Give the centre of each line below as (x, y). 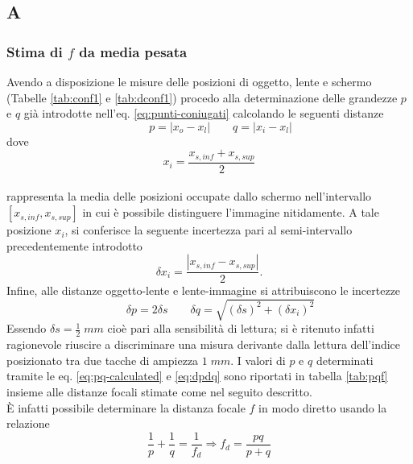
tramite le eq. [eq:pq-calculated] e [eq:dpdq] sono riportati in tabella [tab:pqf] (197, 376)
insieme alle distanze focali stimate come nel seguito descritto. (159, 392)
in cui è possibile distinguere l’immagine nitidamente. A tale (231, 212)
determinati (345, 360)
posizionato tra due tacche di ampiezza (103, 360)
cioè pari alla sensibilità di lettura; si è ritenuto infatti (241, 328)
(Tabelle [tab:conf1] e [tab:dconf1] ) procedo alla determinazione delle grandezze (202, 97)
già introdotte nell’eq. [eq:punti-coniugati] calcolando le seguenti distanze (204, 113)
